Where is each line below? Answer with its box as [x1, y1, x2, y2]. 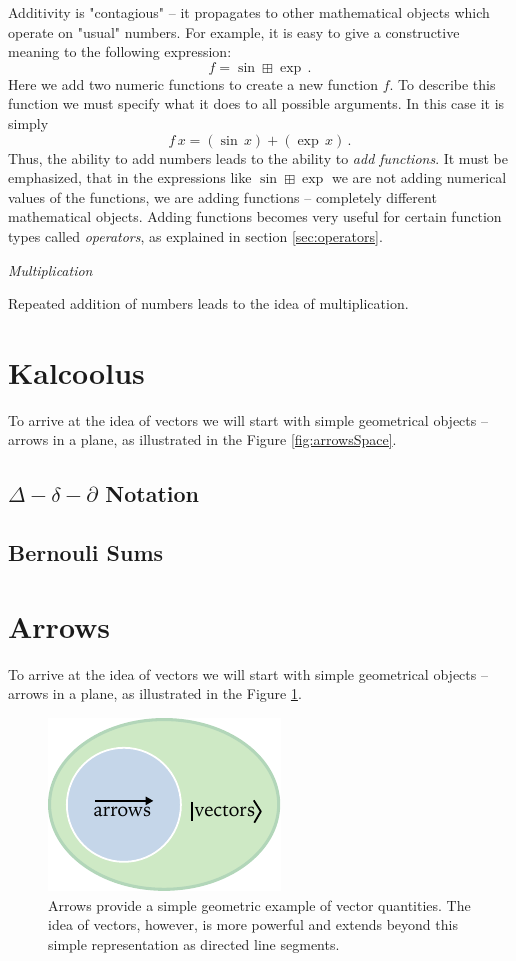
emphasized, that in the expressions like [8, 167, 252, 188]
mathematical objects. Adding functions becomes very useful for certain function [8, 206, 502, 227]
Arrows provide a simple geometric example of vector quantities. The [48, 894, 471, 915]
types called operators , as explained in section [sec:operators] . [8, 225, 383, 246]
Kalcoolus [8, 351, 145, 392]
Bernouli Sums [8, 537, 164, 568]
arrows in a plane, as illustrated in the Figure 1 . [8, 683, 302, 704]
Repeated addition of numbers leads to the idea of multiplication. [8, 293, 409, 314]
